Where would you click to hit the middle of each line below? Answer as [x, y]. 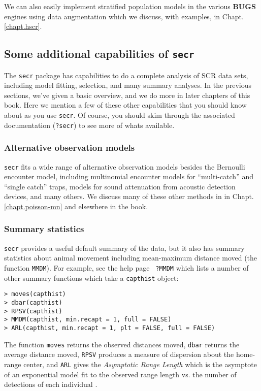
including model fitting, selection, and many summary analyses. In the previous [128, 85]
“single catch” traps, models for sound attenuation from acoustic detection [120, 186]
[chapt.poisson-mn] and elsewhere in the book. [76, 206]
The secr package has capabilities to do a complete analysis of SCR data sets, [126, 75]
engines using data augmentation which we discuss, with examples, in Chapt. [124, 16]
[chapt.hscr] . [23, 26]
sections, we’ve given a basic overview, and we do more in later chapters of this [127, 95]
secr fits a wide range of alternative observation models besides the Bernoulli [125, 166]
